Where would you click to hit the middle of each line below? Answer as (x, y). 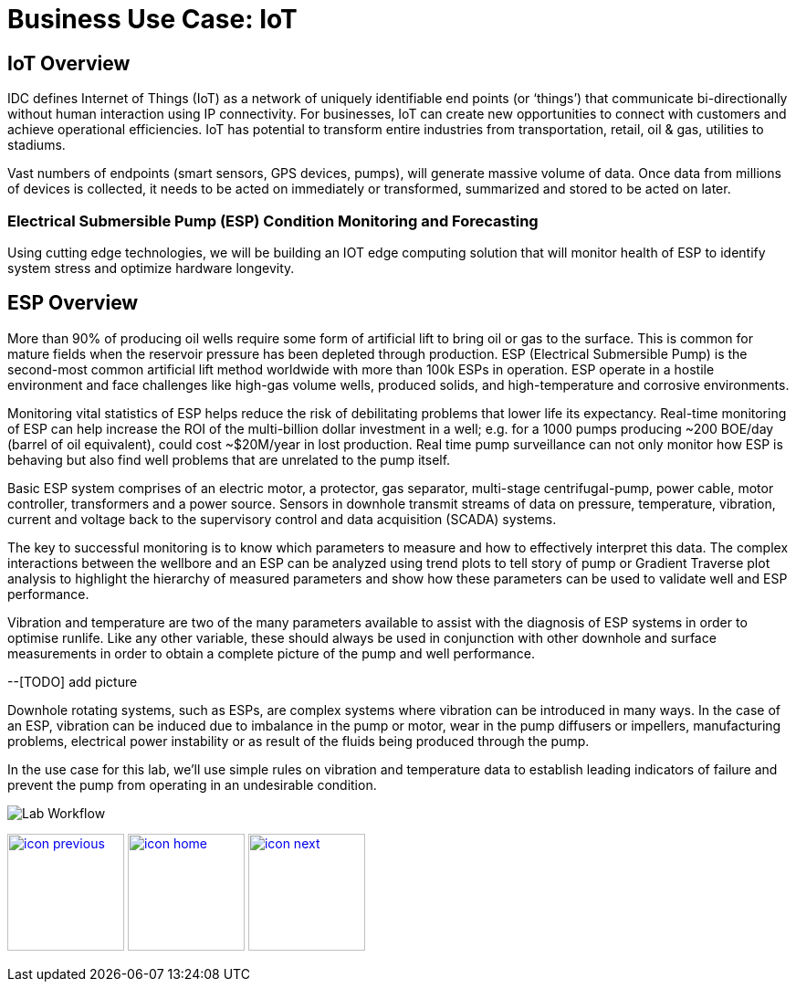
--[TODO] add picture (73, 681)
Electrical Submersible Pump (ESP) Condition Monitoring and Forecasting (273, 221)
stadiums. (37, 145)
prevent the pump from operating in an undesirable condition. (192, 784)
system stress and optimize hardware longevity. (151, 268)
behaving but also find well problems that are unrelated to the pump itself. (229, 459)
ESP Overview (73, 303)
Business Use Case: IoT (152, 19)
